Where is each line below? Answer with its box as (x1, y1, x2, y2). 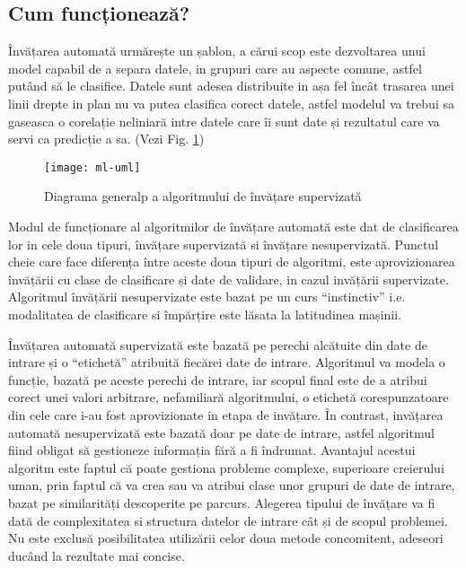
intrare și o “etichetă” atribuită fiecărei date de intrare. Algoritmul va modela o (8, 353, 445, 371)
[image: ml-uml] (44, 161, 141, 174)
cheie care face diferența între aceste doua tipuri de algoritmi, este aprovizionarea (8, 252, 455, 271)
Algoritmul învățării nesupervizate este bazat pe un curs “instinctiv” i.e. (8, 287, 406, 306)
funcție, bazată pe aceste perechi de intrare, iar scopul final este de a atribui (8, 370, 427, 389)
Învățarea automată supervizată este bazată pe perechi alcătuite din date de (8, 335, 427, 354)
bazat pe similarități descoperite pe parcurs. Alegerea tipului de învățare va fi (8, 493, 435, 511)
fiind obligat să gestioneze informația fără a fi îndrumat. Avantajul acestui (8, 441, 416, 459)
